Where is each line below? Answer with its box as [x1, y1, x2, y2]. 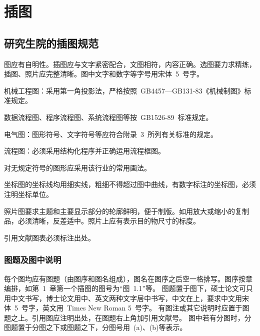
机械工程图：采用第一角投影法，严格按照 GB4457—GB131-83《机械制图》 [4, 85, 244, 95]
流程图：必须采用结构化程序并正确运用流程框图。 [4, 145, 165, 156]
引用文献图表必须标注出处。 [4, 232, 95, 242]
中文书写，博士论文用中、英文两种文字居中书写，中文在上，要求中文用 [10, 292, 242, 303]
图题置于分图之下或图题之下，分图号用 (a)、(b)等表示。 [4, 322, 187, 332]
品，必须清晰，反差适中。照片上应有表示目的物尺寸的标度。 [4, 215, 200, 226]
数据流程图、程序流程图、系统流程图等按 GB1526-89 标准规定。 [4, 111, 213, 122]
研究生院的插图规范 [4, 35, 98, 50]
